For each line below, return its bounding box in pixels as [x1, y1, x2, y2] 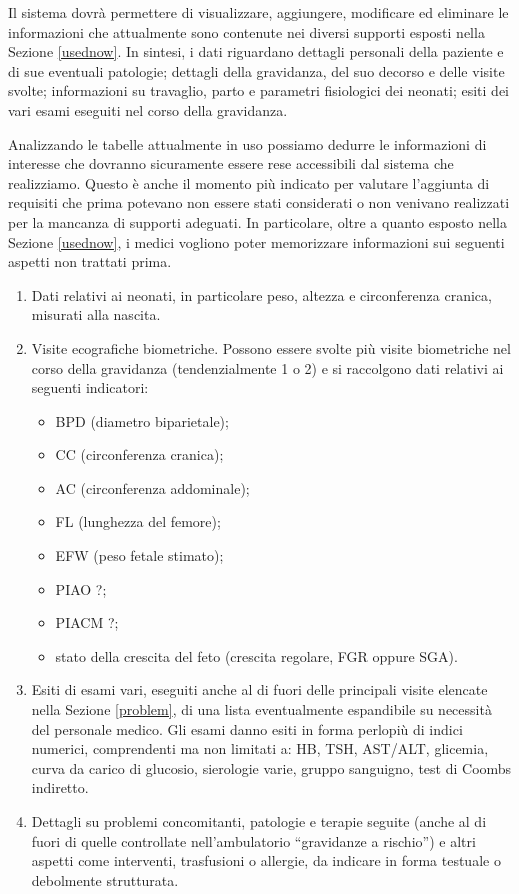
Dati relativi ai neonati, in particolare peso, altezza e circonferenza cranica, [31, 284, 492, 305]
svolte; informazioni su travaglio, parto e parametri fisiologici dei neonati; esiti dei [8, 80, 510, 101]
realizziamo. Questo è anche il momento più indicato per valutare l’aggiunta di [8, 172, 490, 193]
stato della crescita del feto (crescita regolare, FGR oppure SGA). [55, 645, 458, 666]
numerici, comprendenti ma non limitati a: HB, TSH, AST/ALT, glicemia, [31, 738, 489, 759]
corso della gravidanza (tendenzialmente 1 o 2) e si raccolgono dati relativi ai [31, 357, 504, 378]
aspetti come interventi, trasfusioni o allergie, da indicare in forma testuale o [31, 850, 501, 871]
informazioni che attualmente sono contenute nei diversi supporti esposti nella [8, 21, 485, 42]
